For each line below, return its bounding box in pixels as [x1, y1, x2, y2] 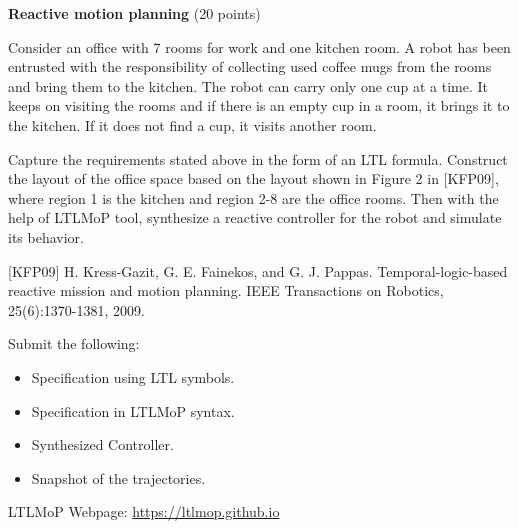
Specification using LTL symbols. [31, 366, 235, 387]
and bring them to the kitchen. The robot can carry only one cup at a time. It [8, 75, 489, 96]
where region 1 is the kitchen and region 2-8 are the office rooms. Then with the [8, 187, 499, 208]
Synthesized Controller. [31, 434, 174, 455]
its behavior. [8, 226, 84, 247]
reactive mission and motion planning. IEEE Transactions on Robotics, [8, 280, 444, 301]
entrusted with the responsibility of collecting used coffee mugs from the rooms [8, 56, 492, 77]
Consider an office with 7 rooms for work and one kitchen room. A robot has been [8, 36, 511, 57]
